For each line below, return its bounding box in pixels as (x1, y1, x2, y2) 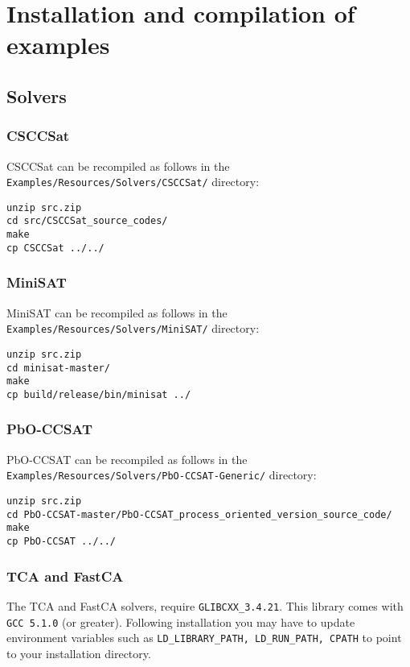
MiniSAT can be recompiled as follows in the (6, 304, 228, 321)
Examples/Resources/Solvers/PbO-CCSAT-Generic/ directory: (6, 466, 317, 483)
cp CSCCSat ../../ (6, 242, 105, 254)
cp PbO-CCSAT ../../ (6, 535, 117, 547)
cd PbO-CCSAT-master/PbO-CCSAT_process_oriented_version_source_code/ (6, 508, 392, 520)
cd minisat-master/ (6, 362, 110, 374)
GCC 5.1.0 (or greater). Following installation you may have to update (6, 613, 355, 630)
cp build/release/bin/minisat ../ (6, 388, 191, 400)
